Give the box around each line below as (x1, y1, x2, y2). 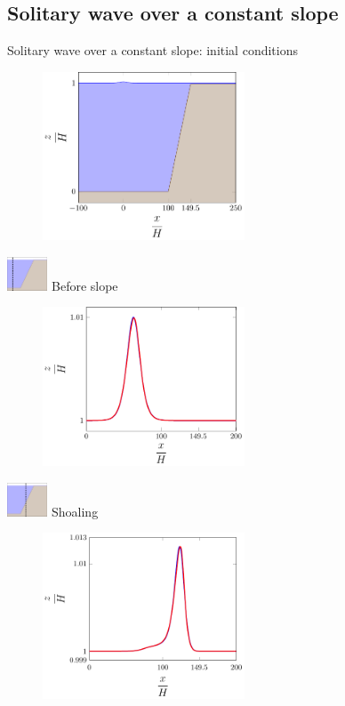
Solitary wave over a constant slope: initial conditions (7, 41, 298, 60)
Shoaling (52, 501, 99, 520)
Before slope (52, 276, 118, 294)
